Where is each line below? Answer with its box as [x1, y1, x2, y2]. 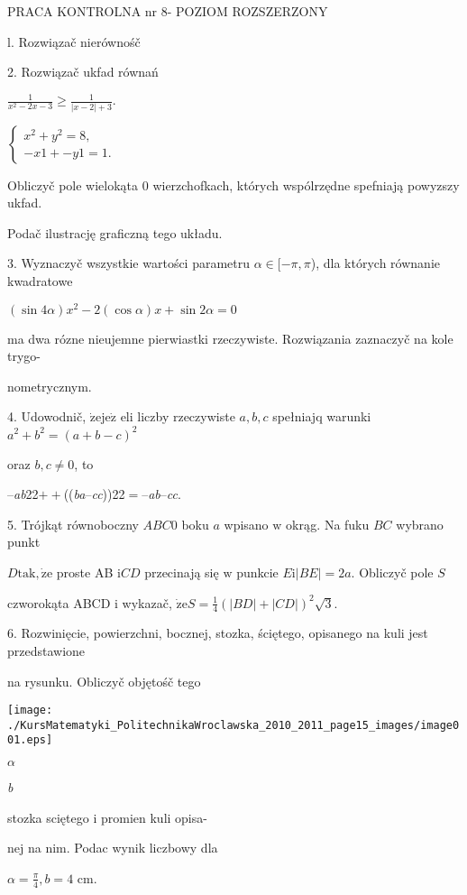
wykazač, [122, 593, 172, 612]
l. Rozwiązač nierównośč [7, 32, 141, 51]
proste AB [56, 562, 114, 581]
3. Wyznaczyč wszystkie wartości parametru [7, 254, 251, 272]
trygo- [7, 346, 41, 365]
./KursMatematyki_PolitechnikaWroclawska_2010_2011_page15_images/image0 [7, 718, 460, 732]
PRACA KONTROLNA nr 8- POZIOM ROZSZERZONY [7, 2, 328, 20]
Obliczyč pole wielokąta [7, 175, 139, 194]
